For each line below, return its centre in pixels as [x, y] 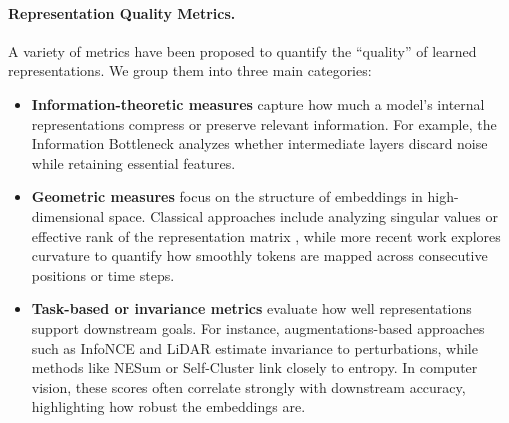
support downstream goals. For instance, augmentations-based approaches [258, 327]
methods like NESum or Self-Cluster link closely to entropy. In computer [254, 367]
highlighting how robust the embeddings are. [168, 406]
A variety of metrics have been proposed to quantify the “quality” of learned [242, 50]
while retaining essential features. [133, 162]
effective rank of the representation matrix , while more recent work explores [266, 235]
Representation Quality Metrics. [122, 12]
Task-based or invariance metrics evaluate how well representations [251, 308]
